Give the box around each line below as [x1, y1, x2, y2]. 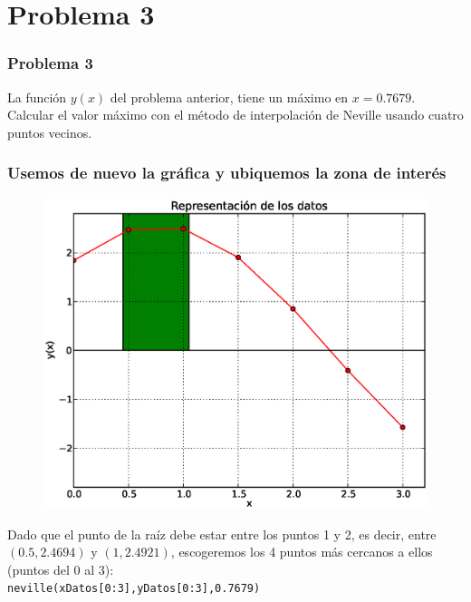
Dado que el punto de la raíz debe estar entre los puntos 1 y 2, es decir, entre [7, 524, 437, 543]
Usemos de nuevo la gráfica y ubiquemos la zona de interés [7, 161, 447, 184]
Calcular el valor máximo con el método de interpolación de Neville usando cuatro [7, 105, 464, 124]
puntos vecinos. [7, 122, 92, 141]
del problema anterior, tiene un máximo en [110, 87, 349, 106]
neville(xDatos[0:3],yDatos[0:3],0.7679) [7, 582, 261, 596]
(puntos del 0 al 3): [7, 559, 114, 578]
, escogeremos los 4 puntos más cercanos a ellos [170, 542, 433, 561]
